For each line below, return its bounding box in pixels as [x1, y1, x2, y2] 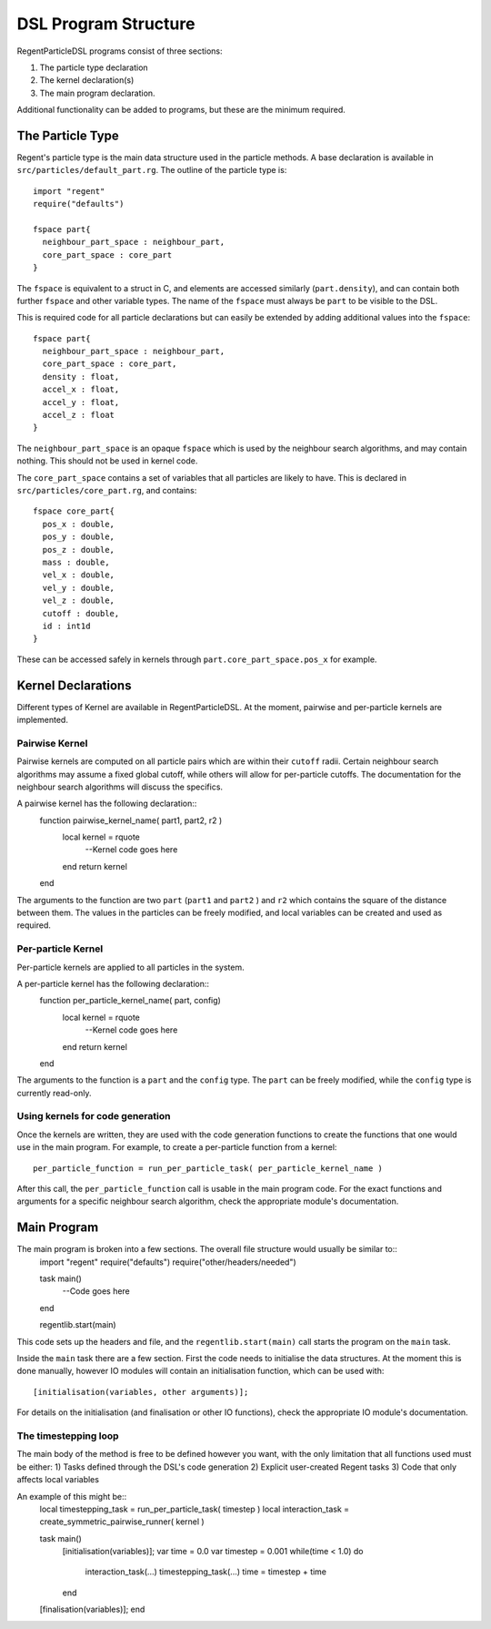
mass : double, [42, 556, 110, 567]
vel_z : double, [42, 596, 115, 606]
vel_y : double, [42, 583, 115, 593]
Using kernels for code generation [16, 1110, 171, 1123]
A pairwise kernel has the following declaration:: [16, 798, 197, 809]
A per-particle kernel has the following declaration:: [16, 978, 209, 989]
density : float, [42, 372, 120, 382]
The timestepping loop [16, 1430, 119, 1442]
